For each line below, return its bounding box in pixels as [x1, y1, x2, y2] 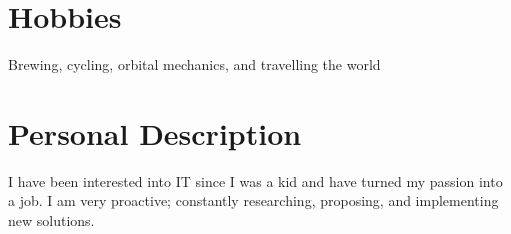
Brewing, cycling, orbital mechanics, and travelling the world [8, 54, 381, 75]
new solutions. [8, 210, 95, 231]
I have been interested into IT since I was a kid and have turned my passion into [8, 170, 503, 191]
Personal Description [8, 112, 302, 153]
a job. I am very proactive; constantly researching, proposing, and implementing [8, 190, 499, 211]
